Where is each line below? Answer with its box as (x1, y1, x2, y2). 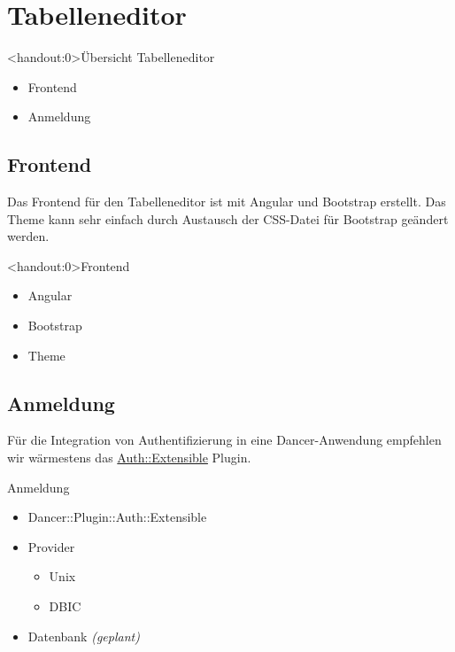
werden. (7, 227, 50, 245)
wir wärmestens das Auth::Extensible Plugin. (7, 448, 251, 467)
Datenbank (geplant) (27, 626, 140, 645)
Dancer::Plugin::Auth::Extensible (27, 508, 207, 526)
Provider (27, 537, 75, 555)
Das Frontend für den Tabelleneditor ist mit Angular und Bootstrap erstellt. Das (7, 192, 446, 211)
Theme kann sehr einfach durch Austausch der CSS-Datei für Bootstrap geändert (7, 209, 449, 228)
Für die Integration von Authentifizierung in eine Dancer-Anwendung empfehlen (7, 431, 442, 449)
